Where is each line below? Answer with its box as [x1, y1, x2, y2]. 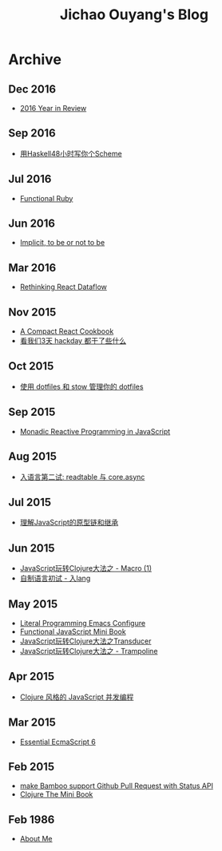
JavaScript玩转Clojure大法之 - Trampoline [19, 646, 158, 655]
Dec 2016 [8, 82, 57, 96]
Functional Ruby [19, 193, 73, 203]
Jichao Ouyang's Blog [59, 6, 209, 24]
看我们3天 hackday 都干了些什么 [19, 336, 126, 346]
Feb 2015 [8, 760, 54, 774]
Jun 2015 [8, 541, 55, 555]
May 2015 [8, 597, 58, 611]
